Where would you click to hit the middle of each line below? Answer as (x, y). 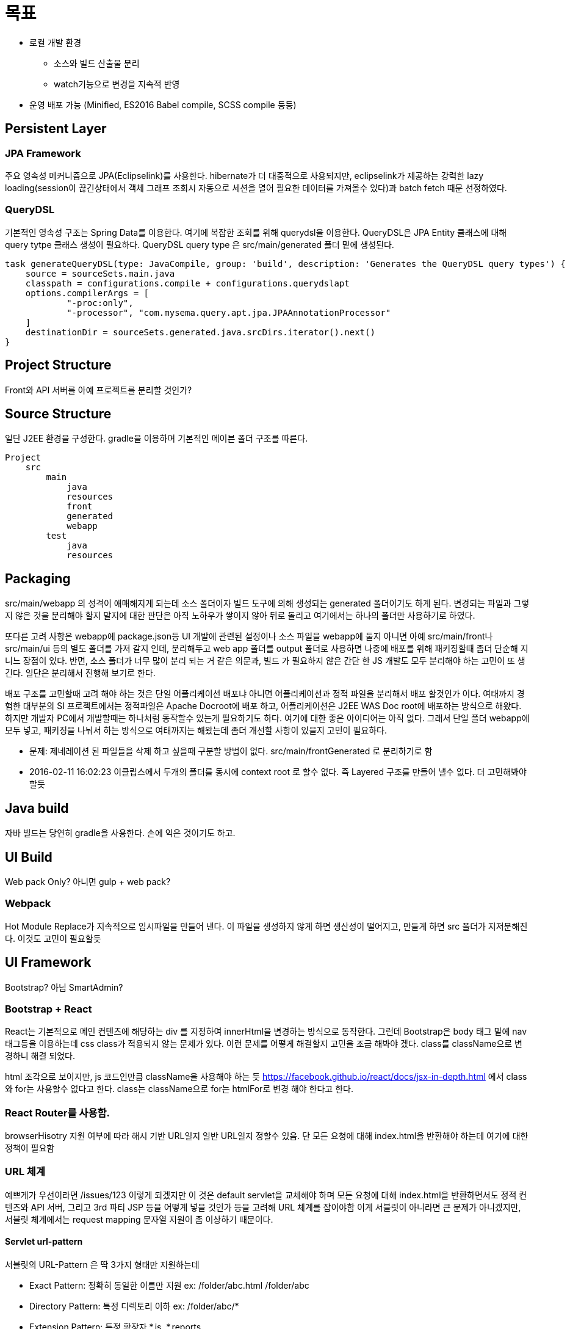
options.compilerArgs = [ (87, 293)
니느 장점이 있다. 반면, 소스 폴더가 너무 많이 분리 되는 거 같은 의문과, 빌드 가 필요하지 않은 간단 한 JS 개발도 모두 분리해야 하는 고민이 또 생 (265, 661)
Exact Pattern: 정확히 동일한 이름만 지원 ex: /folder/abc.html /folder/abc (169, 1285)
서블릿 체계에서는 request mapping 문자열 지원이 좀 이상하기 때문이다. (139, 1219)
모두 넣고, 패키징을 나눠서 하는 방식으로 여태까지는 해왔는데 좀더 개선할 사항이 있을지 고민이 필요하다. (196, 730)
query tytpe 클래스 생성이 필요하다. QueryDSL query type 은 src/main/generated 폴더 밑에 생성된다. (200, 244)
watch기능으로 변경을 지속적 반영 (117, 84)
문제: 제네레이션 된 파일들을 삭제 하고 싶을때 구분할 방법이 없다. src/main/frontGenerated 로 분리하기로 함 (231, 751)
